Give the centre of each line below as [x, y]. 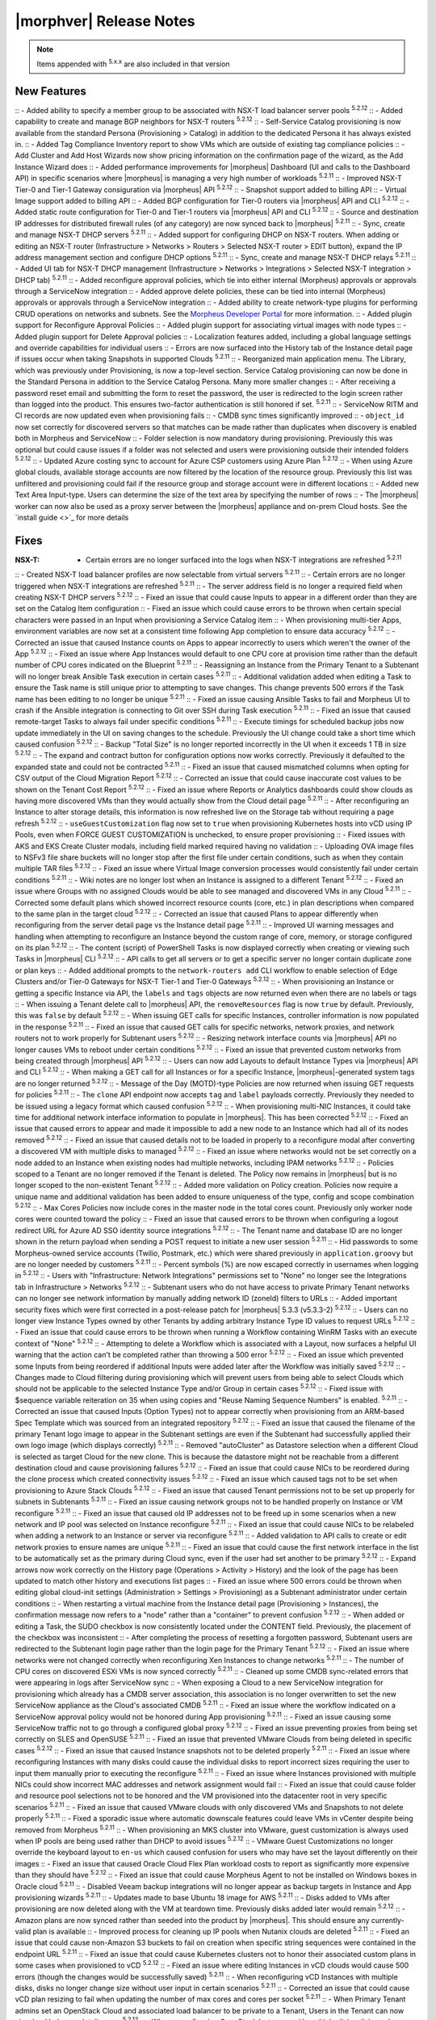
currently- [388, 1920]
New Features [50, 91]
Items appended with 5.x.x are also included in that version [133, 63]
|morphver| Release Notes [105, 21]
